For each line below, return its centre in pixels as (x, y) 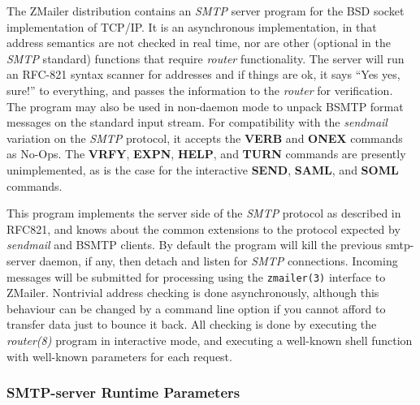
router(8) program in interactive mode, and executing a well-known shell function (210, 340)
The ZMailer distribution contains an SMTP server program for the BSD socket (206, 11)
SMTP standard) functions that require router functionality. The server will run (206, 58)
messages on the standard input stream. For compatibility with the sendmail (197, 122)
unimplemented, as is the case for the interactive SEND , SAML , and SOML (203, 169)
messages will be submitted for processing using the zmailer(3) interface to (196, 276)
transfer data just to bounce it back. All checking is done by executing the (192, 324)
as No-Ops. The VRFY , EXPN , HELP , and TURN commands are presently (206, 154)
